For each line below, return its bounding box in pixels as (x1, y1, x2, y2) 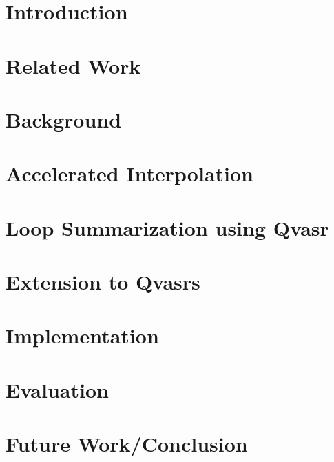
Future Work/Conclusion (6, 430, 248, 458)
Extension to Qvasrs (6, 268, 200, 296)
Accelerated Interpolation (6, 159, 253, 188)
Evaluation (6, 375, 109, 403)
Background (6, 105, 122, 133)
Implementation (6, 321, 159, 350)
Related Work (6, 51, 141, 79)
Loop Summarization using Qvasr (6, 213, 329, 241)
